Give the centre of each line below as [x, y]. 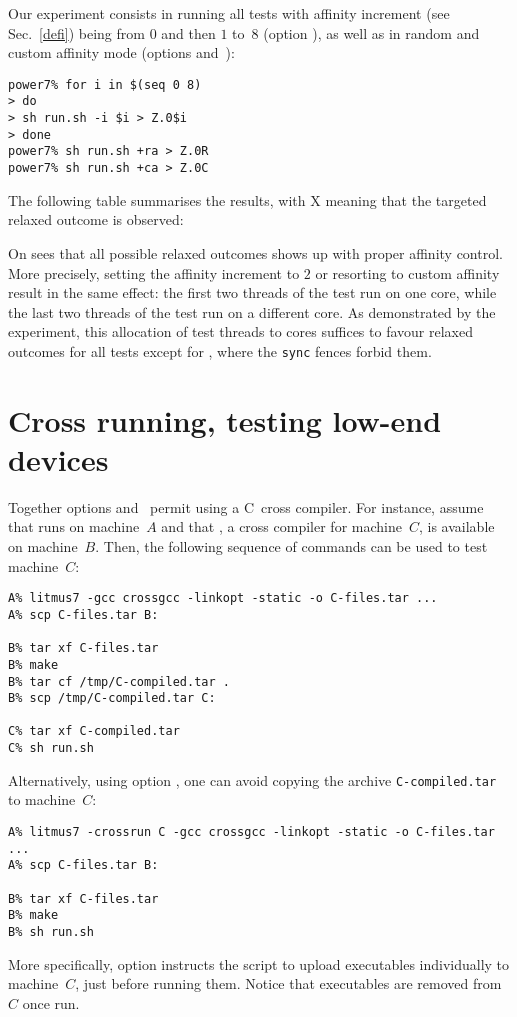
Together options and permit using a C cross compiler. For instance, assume [246, 506]
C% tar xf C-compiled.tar [94, 731]
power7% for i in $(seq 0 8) [105, 84]
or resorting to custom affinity [407, 272]
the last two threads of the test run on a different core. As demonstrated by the [252, 311]
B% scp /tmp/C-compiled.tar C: [112, 698]
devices [58, 458]
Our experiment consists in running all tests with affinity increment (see [229, 13]
